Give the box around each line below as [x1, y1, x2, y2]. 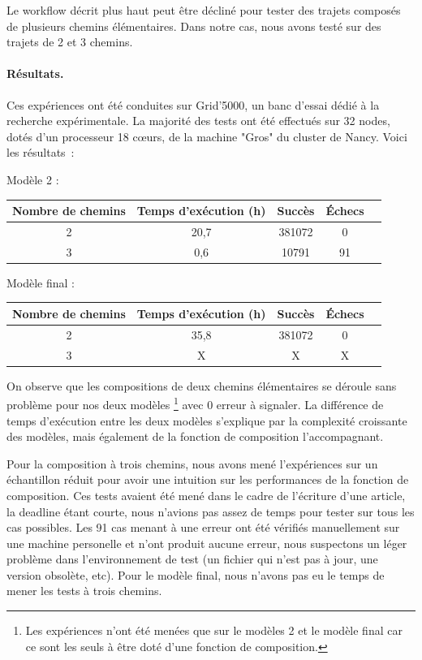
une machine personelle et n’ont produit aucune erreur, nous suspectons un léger [6, 534, 407, 551]
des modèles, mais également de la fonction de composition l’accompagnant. [6, 428, 384, 445]
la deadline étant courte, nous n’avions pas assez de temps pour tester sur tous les [6, 503, 415, 520]
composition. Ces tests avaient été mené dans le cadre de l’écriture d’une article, [6, 486, 406, 503]
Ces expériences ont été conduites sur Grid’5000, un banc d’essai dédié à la [6, 96, 380, 113]
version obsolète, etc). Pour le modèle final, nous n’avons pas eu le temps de [6, 566, 385, 583]
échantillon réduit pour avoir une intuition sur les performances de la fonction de [6, 471, 409, 488]
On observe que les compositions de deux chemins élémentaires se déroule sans [6, 377, 397, 394]
